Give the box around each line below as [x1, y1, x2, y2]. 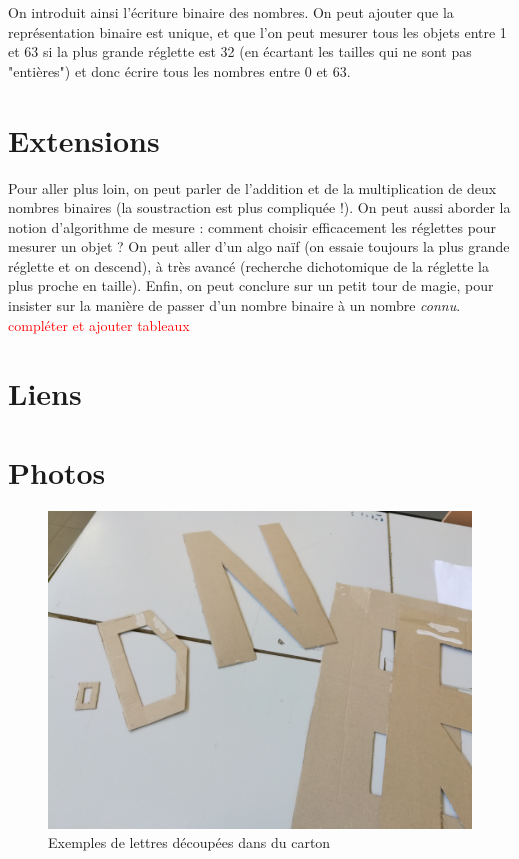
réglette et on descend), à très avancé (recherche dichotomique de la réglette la [8, 255, 489, 276]
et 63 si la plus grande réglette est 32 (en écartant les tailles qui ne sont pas [8, 41, 472, 62]
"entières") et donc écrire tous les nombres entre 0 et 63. [8, 60, 351, 81]
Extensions [8, 119, 160, 160]
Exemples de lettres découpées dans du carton [48, 832, 331, 853]
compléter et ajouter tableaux [8, 314, 190, 335]
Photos [8, 451, 106, 492]
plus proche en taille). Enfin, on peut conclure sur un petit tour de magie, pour [8, 275, 494, 296]
